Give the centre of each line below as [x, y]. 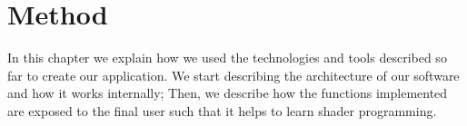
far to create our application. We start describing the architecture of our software [233, 75]
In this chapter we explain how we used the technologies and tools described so [227, 58]
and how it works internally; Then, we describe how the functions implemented [228, 93]
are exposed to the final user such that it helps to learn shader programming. [222, 110]
